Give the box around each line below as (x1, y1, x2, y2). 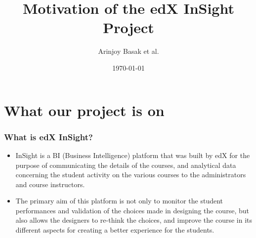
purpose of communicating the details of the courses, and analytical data (15, 159, 236, 170)
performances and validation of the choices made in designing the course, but (15, 205, 249, 215)
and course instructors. (15, 179, 85, 189)
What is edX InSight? (4, 130, 93, 143)
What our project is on (4, 100, 165, 120)
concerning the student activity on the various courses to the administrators (15, 169, 246, 180)
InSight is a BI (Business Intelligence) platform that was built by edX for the (15, 150, 250, 160)
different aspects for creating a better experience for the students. (15, 225, 214, 235)
